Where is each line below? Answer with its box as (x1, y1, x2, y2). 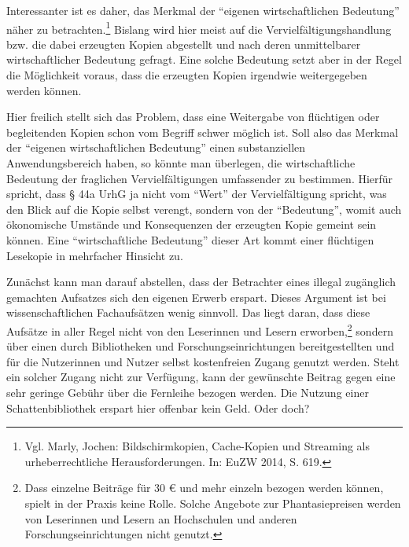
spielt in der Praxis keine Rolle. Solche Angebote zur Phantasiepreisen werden (24, 494, 401, 511)
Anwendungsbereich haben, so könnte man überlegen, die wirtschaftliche (6, 155, 356, 171)
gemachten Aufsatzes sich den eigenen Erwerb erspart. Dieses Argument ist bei (6, 288, 386, 305)
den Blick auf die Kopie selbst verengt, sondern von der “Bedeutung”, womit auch (6, 200, 402, 217)
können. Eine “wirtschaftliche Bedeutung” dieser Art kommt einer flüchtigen (6, 231, 374, 248)
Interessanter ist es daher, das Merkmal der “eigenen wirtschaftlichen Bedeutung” (6, 2, 400, 18)
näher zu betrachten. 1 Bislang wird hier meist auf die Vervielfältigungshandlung (6, 18, 392, 37)
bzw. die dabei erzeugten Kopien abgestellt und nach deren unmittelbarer (6, 35, 361, 52)
